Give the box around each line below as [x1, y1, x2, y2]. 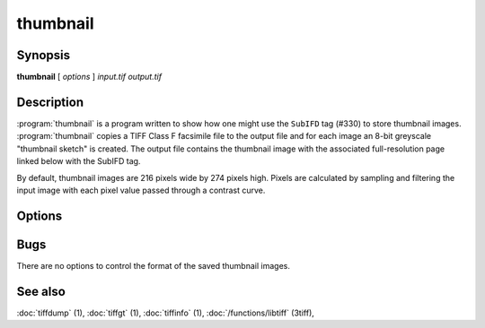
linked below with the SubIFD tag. [16, 156, 141, 167]
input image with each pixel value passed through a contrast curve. [16, 185, 266, 195]
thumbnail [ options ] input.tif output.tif [16, 72, 162, 82]
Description [16, 94, 84, 109]
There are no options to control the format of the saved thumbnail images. [16, 260, 291, 271]
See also [16, 283, 66, 299]
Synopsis [16, 47, 71, 63]
